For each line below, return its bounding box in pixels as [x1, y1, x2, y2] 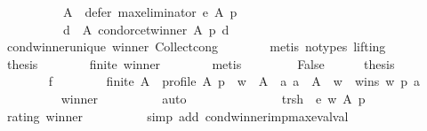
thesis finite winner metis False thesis [6, 54, 395, 73]
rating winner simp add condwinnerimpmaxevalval [6, 106, 349, 125]
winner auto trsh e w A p [60, 89, 366, 107]
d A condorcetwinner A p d [62, 19, 230, 38]
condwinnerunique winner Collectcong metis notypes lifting [6, 37, 386, 56]
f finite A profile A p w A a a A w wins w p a [48, 72, 421, 90]
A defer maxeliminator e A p [62, 3, 238, 20]
